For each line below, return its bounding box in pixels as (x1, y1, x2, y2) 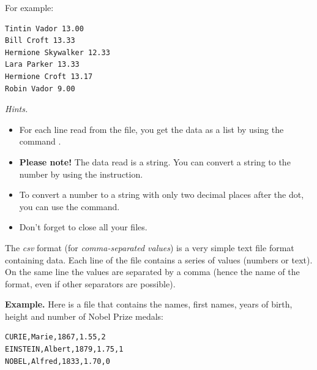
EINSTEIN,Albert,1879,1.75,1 (5, 345, 124, 354)
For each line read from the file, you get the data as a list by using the (19, 123, 284, 135)
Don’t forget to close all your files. (19, 221, 147, 233)
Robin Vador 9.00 (5, 84, 75, 93)
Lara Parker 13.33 (5, 60, 80, 69)
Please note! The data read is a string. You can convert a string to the (19, 155, 291, 168)
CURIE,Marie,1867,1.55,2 (5, 333, 106, 342)
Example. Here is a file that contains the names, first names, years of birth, (5, 298, 293, 311)
